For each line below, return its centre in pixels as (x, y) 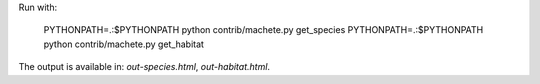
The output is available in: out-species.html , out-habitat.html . (144, 67)
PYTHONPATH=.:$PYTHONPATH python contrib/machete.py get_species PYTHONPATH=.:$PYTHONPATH (263, 30)
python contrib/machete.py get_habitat (124, 44)
